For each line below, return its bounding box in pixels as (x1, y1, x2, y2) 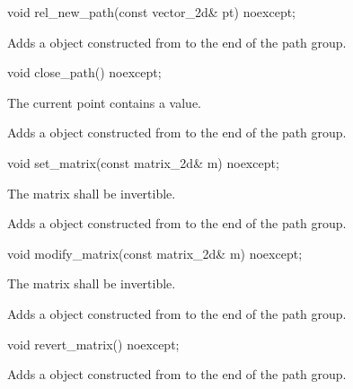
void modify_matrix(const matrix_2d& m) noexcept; (7, 243, 303, 262)
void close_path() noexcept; (7, 63, 162, 82)
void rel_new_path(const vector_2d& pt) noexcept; (7, 3, 296, 21)
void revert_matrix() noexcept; (7, 334, 180, 353)
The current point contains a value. (7, 93, 201, 111)
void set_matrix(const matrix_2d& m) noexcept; (7, 153, 279, 172)
